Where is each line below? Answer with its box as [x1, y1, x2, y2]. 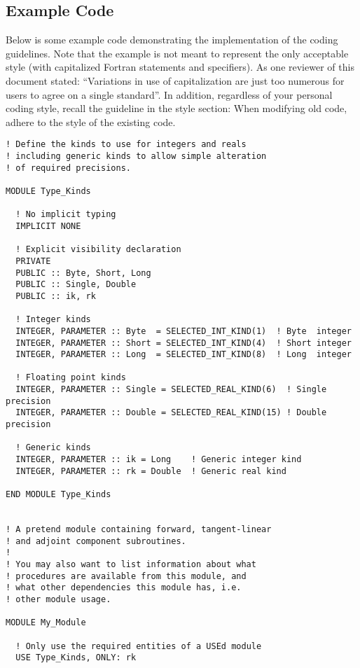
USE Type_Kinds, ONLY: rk [15, 653, 137, 663]
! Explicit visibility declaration [15, 244, 181, 255]
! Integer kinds [15, 314, 91, 325]
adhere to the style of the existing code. [6, 114, 176, 129]
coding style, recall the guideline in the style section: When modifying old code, [6, 101, 347, 116]
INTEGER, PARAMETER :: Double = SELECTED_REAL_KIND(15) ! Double [15, 408, 327, 418]
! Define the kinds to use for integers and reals [6, 139, 247, 150]
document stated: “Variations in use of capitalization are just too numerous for [6, 73, 345, 88]
